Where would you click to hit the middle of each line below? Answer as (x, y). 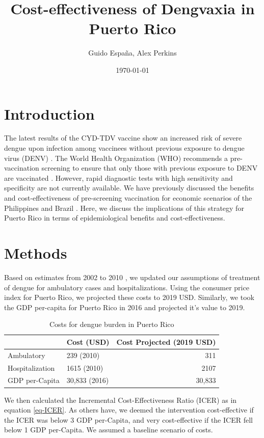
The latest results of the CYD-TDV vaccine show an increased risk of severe (123, 138)
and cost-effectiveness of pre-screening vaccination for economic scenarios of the (128, 198)
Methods (36, 252)
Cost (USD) (88, 341)
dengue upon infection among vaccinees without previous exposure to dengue (124, 148)
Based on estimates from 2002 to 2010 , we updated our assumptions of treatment (132, 277)
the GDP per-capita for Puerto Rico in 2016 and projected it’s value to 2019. (125, 307)
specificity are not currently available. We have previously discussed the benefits (129, 188)
